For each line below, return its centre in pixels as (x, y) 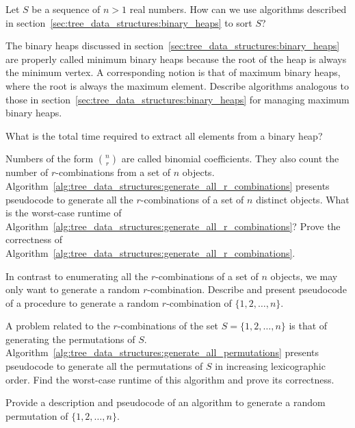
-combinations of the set (168, 326)
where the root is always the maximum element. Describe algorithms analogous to (177, 85)
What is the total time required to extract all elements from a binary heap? (164, 135)
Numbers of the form (50, 159)
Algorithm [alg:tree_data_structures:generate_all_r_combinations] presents (168, 185)
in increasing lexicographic (270, 366)
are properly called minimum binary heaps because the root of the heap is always (176, 59)
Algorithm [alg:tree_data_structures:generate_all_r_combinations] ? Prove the (173, 226)
